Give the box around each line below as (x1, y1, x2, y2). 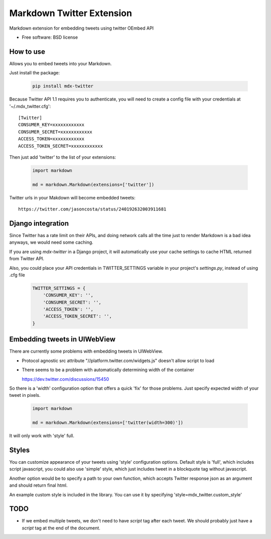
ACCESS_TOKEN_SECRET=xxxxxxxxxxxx (18, 143, 103, 149)
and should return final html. (9, 482, 68, 488)
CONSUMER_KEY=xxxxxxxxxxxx (18, 122, 85, 128)
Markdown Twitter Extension (9, 8, 132, 19)
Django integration (9, 219, 69, 228)
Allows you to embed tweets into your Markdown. (9, 60, 112, 66)
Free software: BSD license (22, 34, 78, 40)
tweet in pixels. (9, 392, 41, 398)
